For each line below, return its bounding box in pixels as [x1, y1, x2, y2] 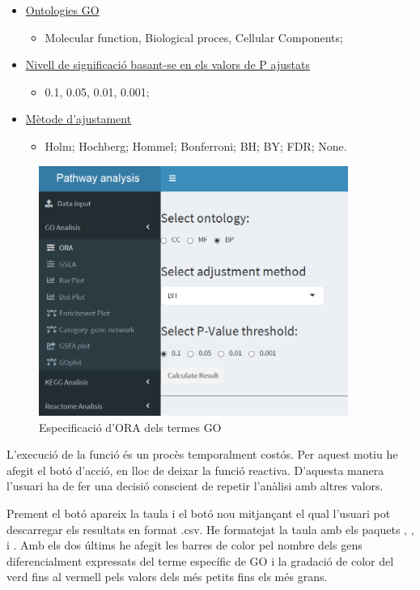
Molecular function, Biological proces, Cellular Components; [45, 28, 343, 45]
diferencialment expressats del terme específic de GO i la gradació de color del [6, 552, 394, 569]
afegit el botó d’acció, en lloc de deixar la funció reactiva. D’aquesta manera [6, 461, 384, 478]
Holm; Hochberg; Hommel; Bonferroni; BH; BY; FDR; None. [45, 137, 347, 154]
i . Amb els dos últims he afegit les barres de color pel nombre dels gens [6, 537, 363, 554]
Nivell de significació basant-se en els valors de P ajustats [25, 56, 310, 73]
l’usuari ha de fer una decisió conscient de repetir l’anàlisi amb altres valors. [6, 477, 384, 494]
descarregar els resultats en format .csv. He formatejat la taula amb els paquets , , [6, 520, 414, 537]
